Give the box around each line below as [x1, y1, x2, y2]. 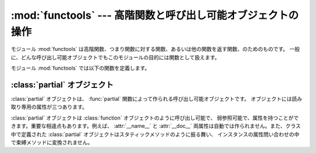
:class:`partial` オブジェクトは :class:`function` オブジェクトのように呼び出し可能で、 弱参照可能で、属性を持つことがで [11, 114, 299, 121]
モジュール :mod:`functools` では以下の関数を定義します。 [11, 64, 150, 72]
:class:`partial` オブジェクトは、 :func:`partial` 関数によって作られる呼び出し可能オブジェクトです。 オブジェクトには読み [11, 96, 303, 103]
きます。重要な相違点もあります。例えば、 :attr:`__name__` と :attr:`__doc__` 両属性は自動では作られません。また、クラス [11, 123, 301, 130]
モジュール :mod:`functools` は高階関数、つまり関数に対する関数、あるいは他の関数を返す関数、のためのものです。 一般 [11, 46, 300, 53]
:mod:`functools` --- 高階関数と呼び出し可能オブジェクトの [11, 9, 299, 22]
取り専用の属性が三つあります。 [11, 103, 88, 111]
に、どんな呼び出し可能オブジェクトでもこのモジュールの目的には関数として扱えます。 [11, 53, 220, 61]
